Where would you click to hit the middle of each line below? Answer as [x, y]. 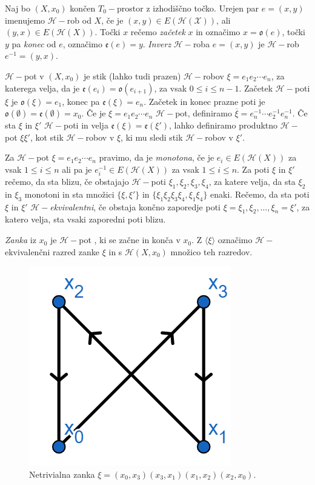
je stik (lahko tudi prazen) [132, 75]
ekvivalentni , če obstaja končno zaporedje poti [135, 206]
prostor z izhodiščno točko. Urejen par [188, 8]
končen [83, 8]
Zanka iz [21, 240]
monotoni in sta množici [69, 194]
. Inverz [157, 43]
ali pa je [77, 169]
